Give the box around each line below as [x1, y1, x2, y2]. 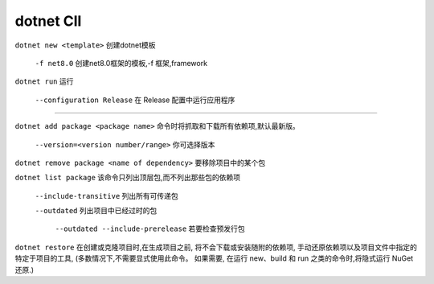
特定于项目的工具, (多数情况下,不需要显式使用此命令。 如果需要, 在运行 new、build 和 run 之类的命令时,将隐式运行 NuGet [14, 253, 414, 263]
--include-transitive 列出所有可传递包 [35, 191, 178, 200]
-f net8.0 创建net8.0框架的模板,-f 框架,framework [35, 58, 208, 68]
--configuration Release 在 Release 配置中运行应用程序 [35, 95, 235, 105]
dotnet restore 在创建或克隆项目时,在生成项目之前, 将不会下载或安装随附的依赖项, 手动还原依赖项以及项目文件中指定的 [14, 242, 417, 252]
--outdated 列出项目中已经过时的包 [35, 206, 158, 216]
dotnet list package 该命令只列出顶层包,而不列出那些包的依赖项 [14, 173, 241, 183]
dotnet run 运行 [14, 76, 74, 86]
